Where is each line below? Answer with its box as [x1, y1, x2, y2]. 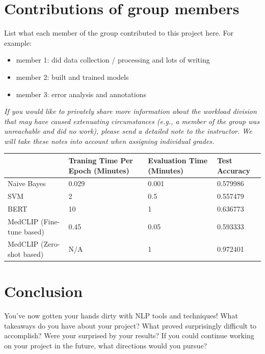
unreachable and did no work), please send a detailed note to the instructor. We [4, 126, 252, 136]
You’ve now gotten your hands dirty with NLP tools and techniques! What [4, 310, 238, 321]
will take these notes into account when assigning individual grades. [4, 135, 215, 146]
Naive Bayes [8, 178, 46, 189]
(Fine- [40, 216, 60, 226]
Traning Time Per [68, 155, 133, 165]
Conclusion [4, 281, 83, 302]
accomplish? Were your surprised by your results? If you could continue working [4, 330, 254, 341]
